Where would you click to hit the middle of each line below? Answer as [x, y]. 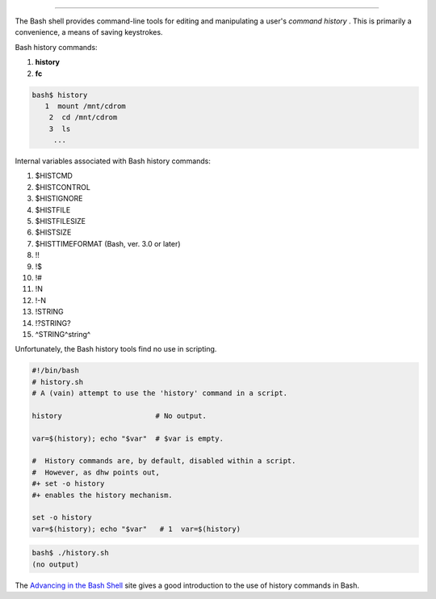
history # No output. [119, 416]
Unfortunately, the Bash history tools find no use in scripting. [116, 349]
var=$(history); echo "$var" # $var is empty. [128, 438]
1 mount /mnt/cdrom [86, 106]
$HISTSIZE [53, 232]
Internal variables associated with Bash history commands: [113, 161]
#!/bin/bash [56, 371]
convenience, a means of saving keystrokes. [89, 32]
